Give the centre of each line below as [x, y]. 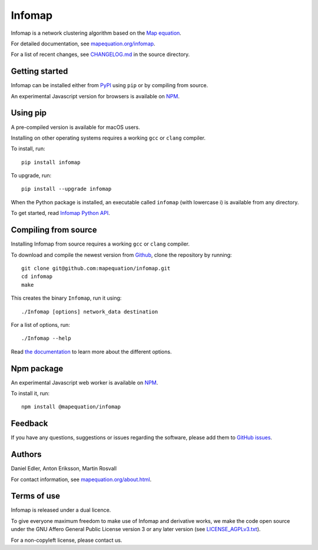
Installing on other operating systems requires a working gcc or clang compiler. [108, 138]
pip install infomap [51, 162]
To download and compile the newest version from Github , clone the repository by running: [121, 255]
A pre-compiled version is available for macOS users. [76, 127]
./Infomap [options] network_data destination [90, 312]
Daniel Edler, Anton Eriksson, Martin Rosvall [64, 469]
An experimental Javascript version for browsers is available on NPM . [95, 96]
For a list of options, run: [41, 324]
